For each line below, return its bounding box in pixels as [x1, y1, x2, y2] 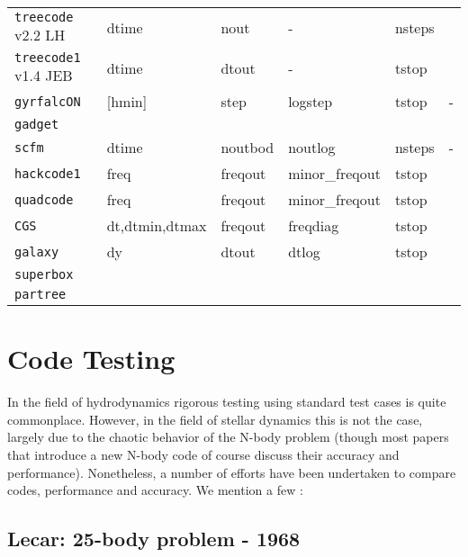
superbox [14, 267, 74, 282]
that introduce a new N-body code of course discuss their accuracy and [7, 445, 400, 463]
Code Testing [7, 340, 175, 377]
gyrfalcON [14, 94, 81, 109]
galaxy [14, 244, 59, 259]
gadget [14, 117, 59, 131]
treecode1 [14, 50, 81, 65]
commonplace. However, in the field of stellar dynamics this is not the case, [7, 409, 423, 428]
